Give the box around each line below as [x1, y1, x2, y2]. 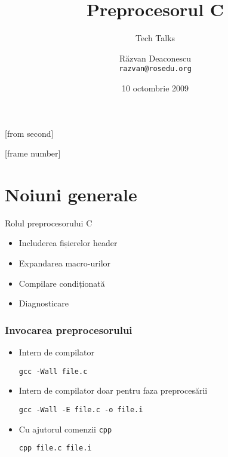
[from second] [5, 127, 54, 139]
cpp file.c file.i [19, 444, 92, 453]
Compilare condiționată [19, 277, 105, 289]
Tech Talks [135, 32, 175, 44]
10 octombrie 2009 [121, 81, 189, 94]
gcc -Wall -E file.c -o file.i [19, 405, 143, 414]
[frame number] [5, 147, 61, 160]
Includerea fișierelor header [19, 237, 118, 249]
